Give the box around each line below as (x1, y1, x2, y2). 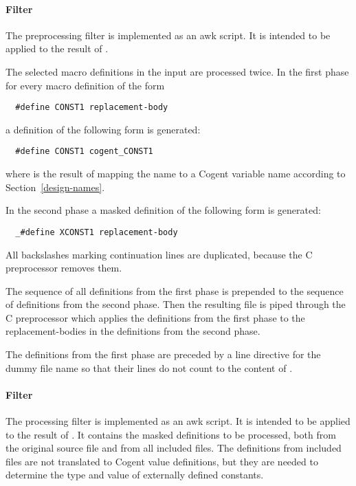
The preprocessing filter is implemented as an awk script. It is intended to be (5, 27, 331, 42)
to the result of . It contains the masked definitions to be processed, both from (5, 427, 336, 441)
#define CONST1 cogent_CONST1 (15, 146, 153, 157)
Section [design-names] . (5, 179, 105, 194)
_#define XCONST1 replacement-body (15, 227, 178, 237)
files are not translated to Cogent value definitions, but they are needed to (5, 454, 318, 468)
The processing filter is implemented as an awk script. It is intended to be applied (5, 414, 351, 428)
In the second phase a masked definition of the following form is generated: (5, 203, 321, 217)
